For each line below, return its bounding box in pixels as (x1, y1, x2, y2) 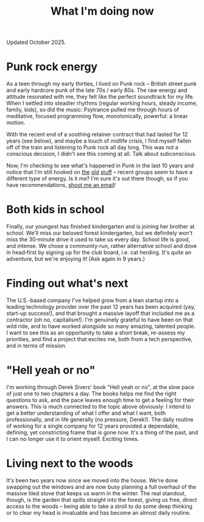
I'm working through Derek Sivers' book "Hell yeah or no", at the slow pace (6, 383, 195, 390)
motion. (6, 119, 26, 126)
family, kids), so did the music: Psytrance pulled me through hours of (6, 106, 180, 113)
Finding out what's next (6, 277, 128, 291)
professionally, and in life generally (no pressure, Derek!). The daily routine (6, 415, 194, 423)
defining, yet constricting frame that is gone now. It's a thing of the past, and (6, 428, 199, 436)
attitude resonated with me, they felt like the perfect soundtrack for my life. (6, 93, 195, 101)
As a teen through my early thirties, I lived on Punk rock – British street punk (6, 80, 197, 88)
